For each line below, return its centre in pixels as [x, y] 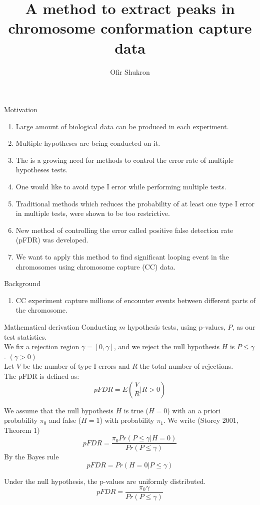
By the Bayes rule [31, 457]
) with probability [127, 420]
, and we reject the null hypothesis [166, 346]
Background [22, 283]
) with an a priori [194, 410]
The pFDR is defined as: [42, 375]
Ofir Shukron [130, 71]
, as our [244, 327]
